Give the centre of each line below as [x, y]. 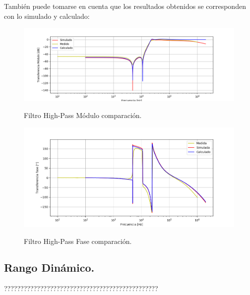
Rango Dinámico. [49, 267]
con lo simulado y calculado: [47, 16]
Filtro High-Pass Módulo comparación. [83, 115]
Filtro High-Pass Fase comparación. [78, 241]
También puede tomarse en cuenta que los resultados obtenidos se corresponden [125, 6]
